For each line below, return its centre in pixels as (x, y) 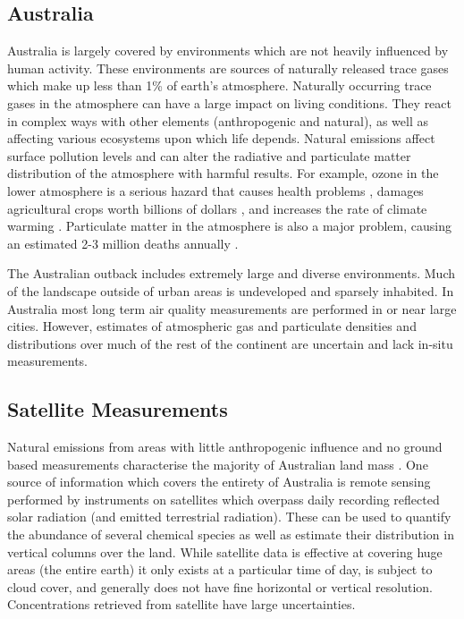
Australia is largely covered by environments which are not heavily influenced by (228, 51)
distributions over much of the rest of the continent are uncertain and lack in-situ (230, 343)
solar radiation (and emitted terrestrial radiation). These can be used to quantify (229, 517)
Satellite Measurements (118, 409)
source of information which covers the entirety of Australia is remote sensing (219, 482)
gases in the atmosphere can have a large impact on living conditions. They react (229, 102)
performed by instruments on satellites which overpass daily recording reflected (224, 499)
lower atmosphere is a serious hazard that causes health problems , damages (215, 190)
